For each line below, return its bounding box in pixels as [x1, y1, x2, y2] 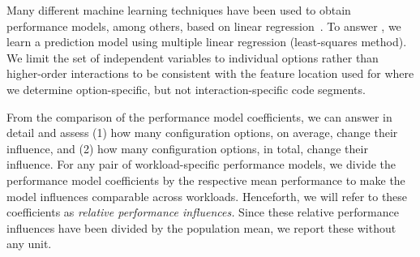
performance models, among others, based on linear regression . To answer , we [6, 17, 401, 34]
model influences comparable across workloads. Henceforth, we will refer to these [6, 187, 408, 204]
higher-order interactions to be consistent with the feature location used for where [6, 65, 414, 82]
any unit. [6, 235, 52, 252]
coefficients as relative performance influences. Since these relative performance [6, 203, 399, 221]
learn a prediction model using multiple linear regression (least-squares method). [6, 33, 407, 50]
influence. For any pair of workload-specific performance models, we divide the [6, 156, 396, 173]
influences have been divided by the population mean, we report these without [6, 219, 396, 236]
